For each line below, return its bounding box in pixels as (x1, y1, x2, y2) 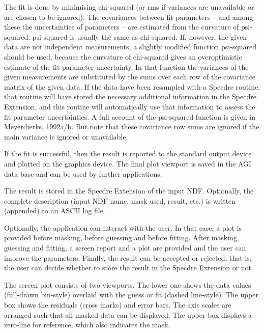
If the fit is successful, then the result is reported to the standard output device (4, 148, 252, 159)
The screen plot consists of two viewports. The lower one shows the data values (4, 279, 251, 290)
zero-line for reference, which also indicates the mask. (4, 319, 170, 330)
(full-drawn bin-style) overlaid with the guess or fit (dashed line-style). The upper (4, 289, 258, 300)
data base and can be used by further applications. (4, 168, 162, 179)
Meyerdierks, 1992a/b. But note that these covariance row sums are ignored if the (4, 121, 259, 132)
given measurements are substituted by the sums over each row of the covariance (4, 71, 256, 82)
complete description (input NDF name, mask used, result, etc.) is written (4, 195, 236, 206)
